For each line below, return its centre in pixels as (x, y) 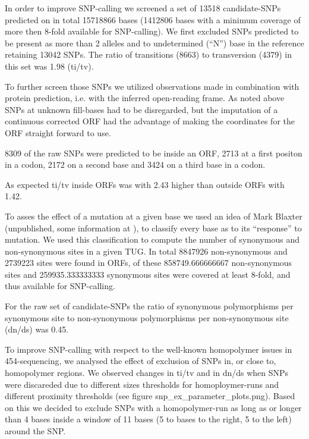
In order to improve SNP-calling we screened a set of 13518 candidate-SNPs (143, 8)
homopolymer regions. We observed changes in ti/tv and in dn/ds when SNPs (147, 373)
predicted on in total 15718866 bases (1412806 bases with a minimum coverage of (153, 19)
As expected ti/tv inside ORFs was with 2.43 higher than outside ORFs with (145, 184)
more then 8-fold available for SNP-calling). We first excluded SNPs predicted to (152, 31)
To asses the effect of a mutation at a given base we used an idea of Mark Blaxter (154, 216)
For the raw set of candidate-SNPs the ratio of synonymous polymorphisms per (149, 306)
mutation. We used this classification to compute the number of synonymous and (152, 239)
